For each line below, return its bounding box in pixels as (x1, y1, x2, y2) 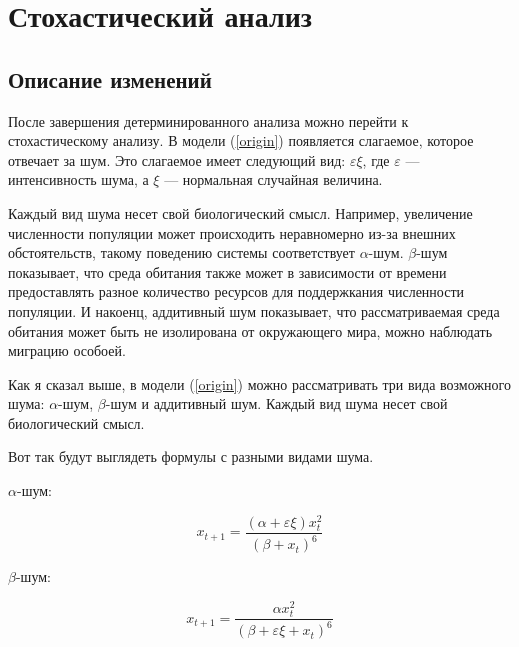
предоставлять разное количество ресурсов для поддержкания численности (8, 281, 465, 302)
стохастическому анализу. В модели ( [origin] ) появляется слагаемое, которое (8, 130, 474, 151)
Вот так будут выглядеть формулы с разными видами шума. (8, 446, 374, 467)
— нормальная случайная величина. (164, 169, 383, 190)
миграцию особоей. (8, 340, 126, 361)
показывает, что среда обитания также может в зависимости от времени (8, 261, 447, 282)
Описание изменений (8, 63, 212, 94)
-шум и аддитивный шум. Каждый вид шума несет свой (105, 393, 448, 414)
